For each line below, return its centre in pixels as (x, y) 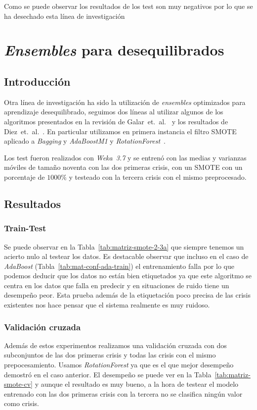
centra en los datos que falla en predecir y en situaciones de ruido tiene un (117, 285)
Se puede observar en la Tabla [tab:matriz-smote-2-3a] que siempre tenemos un (124, 246)
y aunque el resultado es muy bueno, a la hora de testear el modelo (137, 384)
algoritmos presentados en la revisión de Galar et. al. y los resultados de (116, 121)
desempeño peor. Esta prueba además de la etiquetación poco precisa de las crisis (128, 295)
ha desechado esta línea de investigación (64, 16)
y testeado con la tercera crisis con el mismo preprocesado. (158, 177)
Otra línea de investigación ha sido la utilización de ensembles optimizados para (125, 102)
